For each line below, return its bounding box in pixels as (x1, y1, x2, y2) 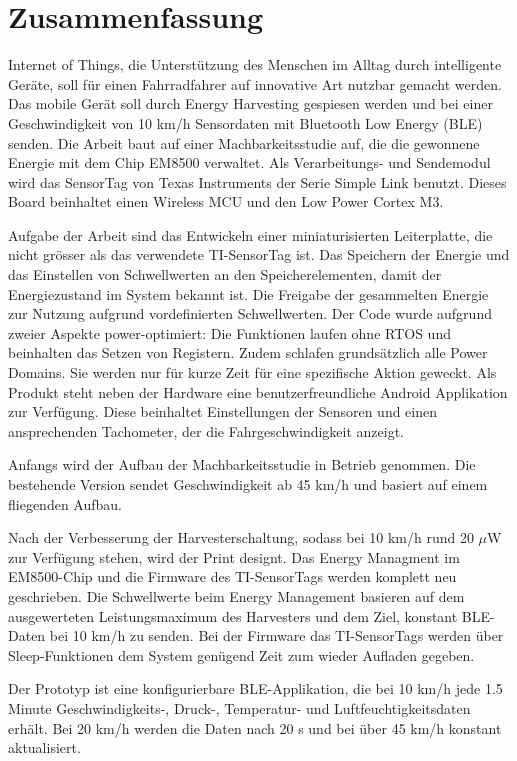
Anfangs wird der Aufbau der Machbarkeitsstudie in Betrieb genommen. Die (8, 454, 476, 475)
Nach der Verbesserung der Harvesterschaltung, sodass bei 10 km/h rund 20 (8, 527, 474, 548)
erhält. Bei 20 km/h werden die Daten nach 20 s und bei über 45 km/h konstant (8, 717, 502, 738)
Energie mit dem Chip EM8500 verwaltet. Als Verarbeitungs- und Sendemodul (8, 152, 491, 173)
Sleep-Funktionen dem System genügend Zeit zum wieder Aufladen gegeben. (8, 644, 475, 665)
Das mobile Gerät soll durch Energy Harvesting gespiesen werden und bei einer (8, 93, 493, 114)
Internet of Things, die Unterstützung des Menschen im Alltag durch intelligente (8, 54, 502, 75)
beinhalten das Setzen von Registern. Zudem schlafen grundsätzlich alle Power (8, 342, 488, 363)
